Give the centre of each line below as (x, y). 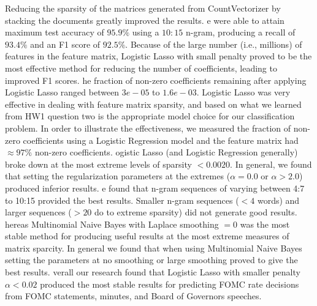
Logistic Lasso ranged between (62, 92)
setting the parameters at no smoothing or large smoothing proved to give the (151, 260)
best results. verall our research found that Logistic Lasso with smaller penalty (153, 272)
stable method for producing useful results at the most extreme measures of (147, 236)
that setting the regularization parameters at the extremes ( (118, 176)
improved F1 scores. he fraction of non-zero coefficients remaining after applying (156, 80)
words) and (278, 200)
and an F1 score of (65, 44)
